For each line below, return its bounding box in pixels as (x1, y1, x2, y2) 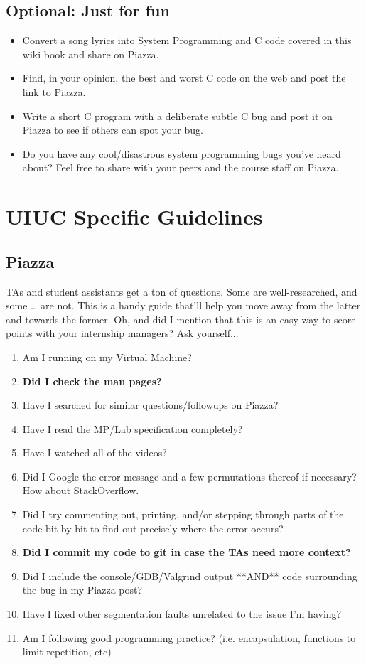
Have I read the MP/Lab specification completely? (22, 421, 243, 436)
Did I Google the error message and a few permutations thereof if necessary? (22, 468, 357, 483)
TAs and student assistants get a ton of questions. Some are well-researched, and (6, 284, 357, 299)
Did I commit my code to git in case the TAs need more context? (22, 545, 351, 559)
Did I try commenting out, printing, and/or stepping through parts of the (22, 507, 344, 522)
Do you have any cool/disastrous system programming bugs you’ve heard (22, 146, 341, 161)
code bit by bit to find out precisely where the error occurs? (22, 520, 284, 535)
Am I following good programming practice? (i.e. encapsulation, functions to (22, 630, 356, 645)
